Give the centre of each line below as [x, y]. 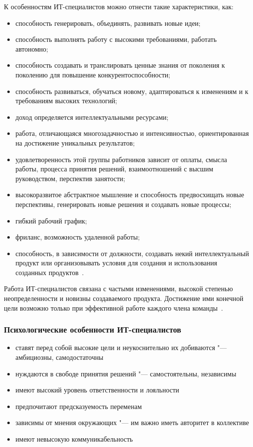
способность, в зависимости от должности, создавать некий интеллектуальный [132, 253]
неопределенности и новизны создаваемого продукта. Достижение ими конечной [124, 298]
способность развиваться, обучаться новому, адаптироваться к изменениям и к [132, 91]
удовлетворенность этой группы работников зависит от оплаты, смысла [121, 159]
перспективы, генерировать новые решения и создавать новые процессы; [123, 204]
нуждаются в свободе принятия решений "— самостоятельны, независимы [126, 373]
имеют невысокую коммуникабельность [74, 439]
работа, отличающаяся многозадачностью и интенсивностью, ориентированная [132, 133]
